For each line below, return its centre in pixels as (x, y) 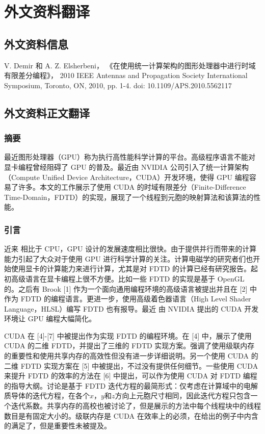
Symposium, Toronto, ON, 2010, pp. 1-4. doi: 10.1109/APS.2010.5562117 (118, 85)
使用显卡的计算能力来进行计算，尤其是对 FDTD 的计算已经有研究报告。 (131, 269)
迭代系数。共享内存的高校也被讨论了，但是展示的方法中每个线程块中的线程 (136, 406)
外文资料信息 (36, 44)
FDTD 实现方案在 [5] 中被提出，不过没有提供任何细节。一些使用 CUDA (139, 365)
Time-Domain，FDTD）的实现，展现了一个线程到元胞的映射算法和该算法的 (129, 197)
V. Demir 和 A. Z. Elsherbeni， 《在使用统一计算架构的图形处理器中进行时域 (130, 65)
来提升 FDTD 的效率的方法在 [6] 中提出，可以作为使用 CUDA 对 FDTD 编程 (131, 376)
